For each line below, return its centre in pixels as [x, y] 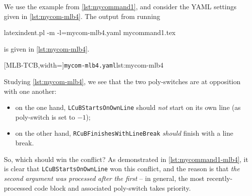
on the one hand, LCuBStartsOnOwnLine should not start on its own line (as [128, 107]
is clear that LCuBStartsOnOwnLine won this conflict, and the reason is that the [122, 169]
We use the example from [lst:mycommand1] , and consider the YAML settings [120, 6]
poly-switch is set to [45, 116]
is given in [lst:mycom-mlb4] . [47, 48]
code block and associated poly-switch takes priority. [112, 187]
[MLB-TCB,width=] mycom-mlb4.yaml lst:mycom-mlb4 [84, 65]
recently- [219, 178]
